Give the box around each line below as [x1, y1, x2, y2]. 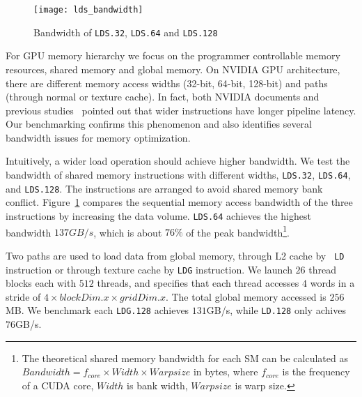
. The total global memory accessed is [165, 289, 326, 304]
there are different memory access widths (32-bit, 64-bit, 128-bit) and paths [6, 75, 328, 90]
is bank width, [127, 377, 188, 392]
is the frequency [282, 364, 350, 379]
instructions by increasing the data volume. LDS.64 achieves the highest [6, 208, 311, 223]
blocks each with [6, 276, 77, 290]
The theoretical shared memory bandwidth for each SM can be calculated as [22, 350, 348, 365]
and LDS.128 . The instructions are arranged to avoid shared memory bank [6, 181, 323, 195]
